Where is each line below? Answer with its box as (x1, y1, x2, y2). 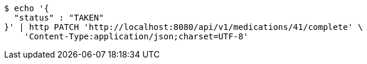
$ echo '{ (4, 4, 49, 13)
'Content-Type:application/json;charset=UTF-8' (24, 32, 249, 41)
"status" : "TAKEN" (14, 13, 104, 22)
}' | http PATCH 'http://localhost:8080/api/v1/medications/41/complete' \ (4, 22, 363, 32)
